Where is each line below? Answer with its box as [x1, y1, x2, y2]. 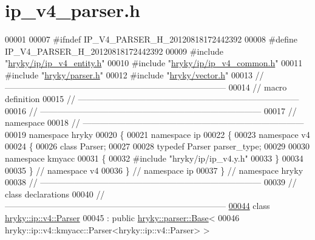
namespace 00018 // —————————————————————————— [5, 116, 304, 129]
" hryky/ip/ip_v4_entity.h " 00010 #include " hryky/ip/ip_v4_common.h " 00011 [5, 57, 303, 69]
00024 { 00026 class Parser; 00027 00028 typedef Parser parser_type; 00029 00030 [5, 140, 310, 153]
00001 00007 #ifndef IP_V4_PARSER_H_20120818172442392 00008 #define [5, 33, 298, 46]
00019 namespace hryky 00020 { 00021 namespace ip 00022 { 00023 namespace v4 [5, 128, 310, 140]
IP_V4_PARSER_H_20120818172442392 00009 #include [5, 44, 223, 57]
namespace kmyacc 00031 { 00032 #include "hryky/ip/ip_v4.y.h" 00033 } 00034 [5, 152, 303, 165]
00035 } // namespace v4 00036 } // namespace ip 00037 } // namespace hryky [5, 163, 303, 176]
